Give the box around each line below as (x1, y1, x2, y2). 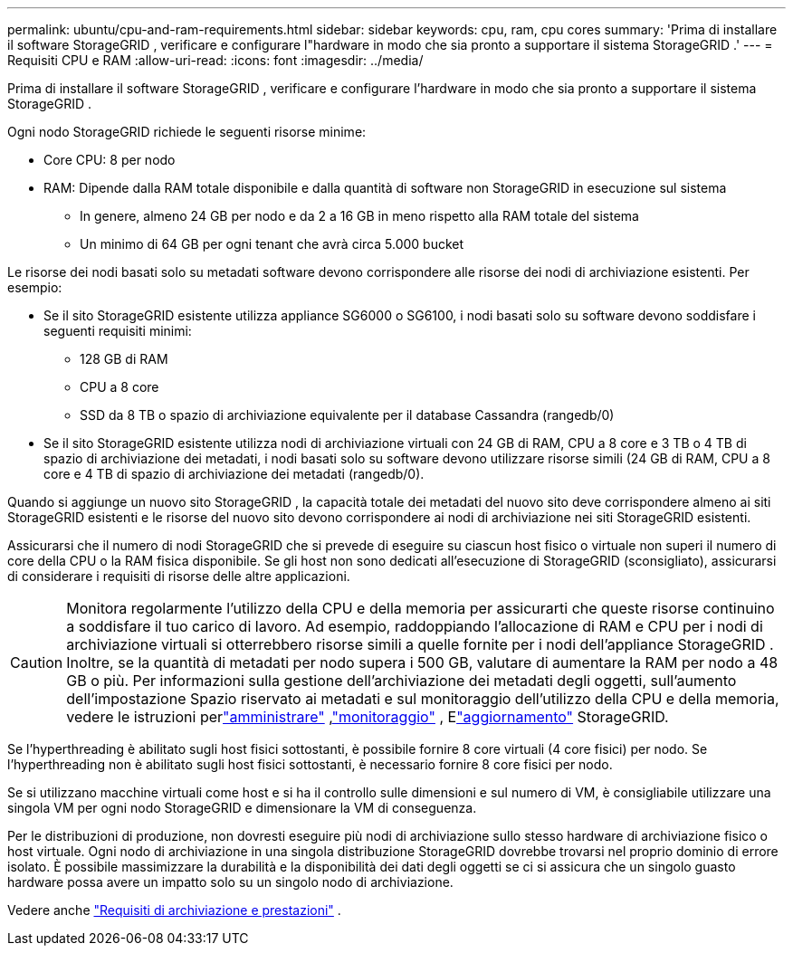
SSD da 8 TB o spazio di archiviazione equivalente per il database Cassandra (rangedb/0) (80, 407, 615, 423)
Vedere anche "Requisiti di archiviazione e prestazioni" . (7, 902, 341, 918)
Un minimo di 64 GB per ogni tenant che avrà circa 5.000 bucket (80, 236, 464, 252)
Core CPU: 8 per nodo (43, 152, 176, 167)
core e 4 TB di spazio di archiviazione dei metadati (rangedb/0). (43, 466, 425, 481)
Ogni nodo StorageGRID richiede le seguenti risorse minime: (7, 124, 367, 139)
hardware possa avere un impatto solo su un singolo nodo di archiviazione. (7, 874, 454, 890)
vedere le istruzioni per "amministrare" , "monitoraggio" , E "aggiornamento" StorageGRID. (66, 708, 669, 726)
